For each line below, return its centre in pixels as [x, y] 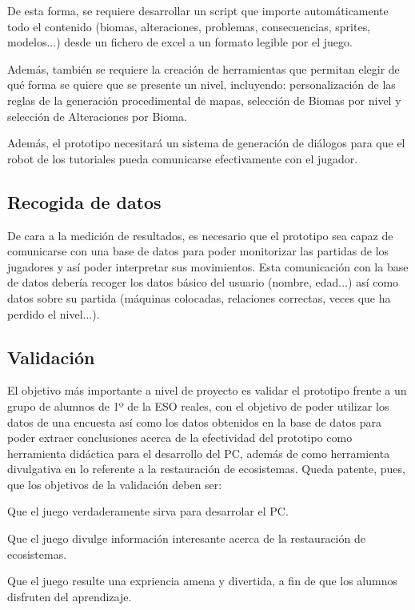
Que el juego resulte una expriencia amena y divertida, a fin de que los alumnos [203, 581]
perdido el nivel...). [54, 313]
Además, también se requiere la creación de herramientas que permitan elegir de [204, 68]
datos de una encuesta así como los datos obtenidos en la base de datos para [195, 421]
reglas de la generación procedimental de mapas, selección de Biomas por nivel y [204, 100]
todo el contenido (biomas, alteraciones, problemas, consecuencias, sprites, [189, 26]
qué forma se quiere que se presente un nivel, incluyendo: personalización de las [202, 84]
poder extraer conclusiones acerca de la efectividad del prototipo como [180, 437]
